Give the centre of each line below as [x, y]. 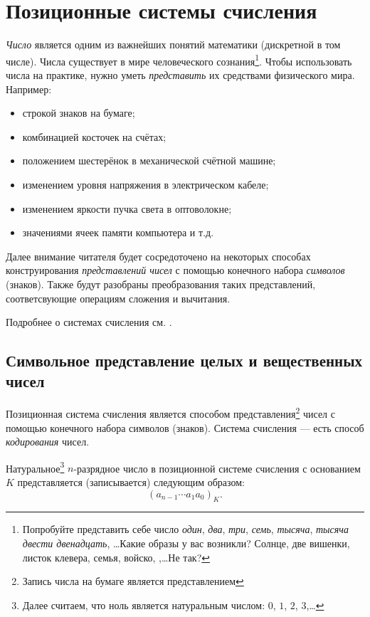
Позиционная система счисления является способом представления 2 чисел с [170, 412]
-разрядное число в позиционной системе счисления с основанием [217, 468]
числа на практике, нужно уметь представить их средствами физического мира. [180, 74]
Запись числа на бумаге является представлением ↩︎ [133, 581]
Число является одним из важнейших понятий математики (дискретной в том [173, 44]
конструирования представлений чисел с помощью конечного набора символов [175, 270]
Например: [29, 89]
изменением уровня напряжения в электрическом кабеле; [146, 184]
